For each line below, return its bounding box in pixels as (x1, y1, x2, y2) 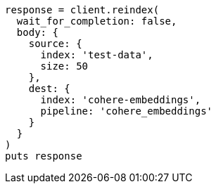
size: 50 (40, 60, 89, 72)
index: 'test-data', (40, 49, 153, 60)
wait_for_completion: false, (16, 15, 177, 27)
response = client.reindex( (5, 4, 160, 15)
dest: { (28, 83, 70, 94)
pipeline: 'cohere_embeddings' (40, 105, 213, 117)
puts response (5, 150, 82, 162)
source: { (28, 38, 82, 49)
